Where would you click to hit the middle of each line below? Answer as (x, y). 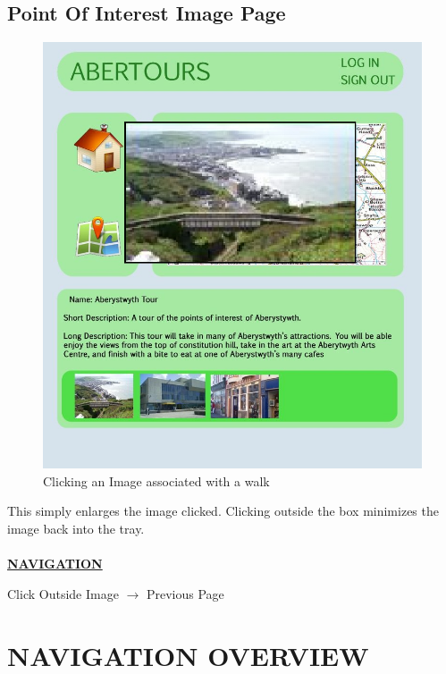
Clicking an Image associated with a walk (156, 480)
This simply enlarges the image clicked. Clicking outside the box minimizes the (223, 511)
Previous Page (185, 593)
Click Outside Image (63, 593)
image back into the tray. (76, 528)
